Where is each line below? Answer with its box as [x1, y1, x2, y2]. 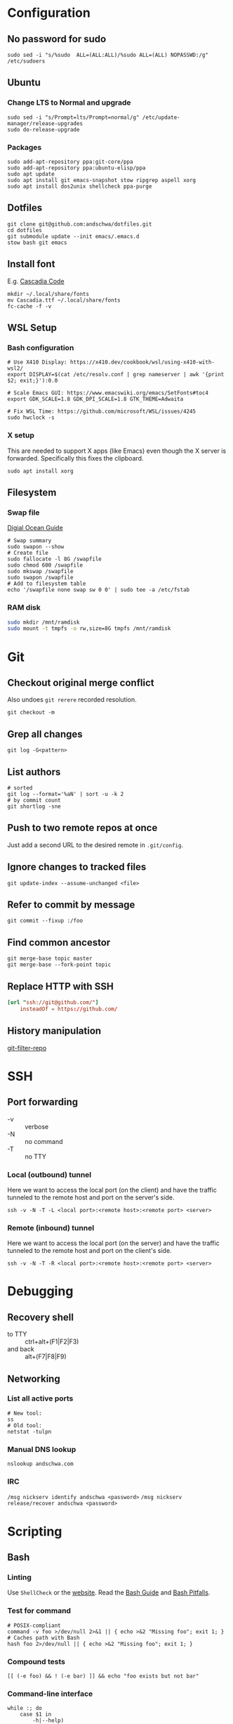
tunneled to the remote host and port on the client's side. [7, 1247, 172, 1255]
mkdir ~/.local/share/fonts [7, 290, 90, 297]
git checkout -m [7, 709, 55, 716]
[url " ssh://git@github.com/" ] [7, 999, 99, 1006]
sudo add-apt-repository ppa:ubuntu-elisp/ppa [7, 164, 146, 172]
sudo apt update [7, 170, 55, 177]
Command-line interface [7, 1689, 93, 1699]
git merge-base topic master [7, 955, 93, 963]
